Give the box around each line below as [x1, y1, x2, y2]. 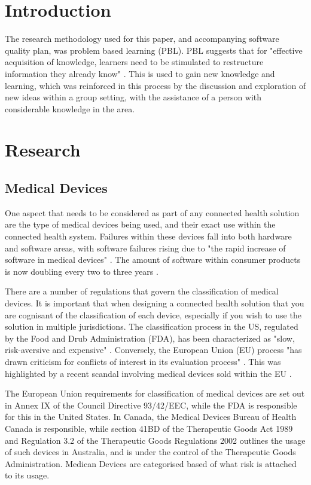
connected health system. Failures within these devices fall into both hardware [5, 230, 292, 242]
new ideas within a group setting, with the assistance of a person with [5, 91, 262, 103]
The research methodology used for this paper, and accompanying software [5, 32, 279, 45]
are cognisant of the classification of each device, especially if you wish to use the [5, 308, 301, 321]
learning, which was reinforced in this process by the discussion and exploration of [5, 79, 306, 91]
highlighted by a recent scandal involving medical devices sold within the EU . [5, 367, 292, 379]
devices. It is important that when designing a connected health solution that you [5, 297, 304, 309]
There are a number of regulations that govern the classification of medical [5, 285, 279, 297]
